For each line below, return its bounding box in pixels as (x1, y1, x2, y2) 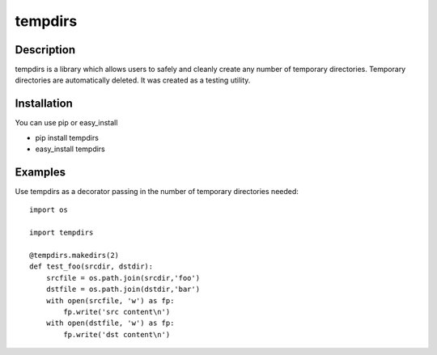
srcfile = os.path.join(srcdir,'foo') (45, 273, 201, 282)
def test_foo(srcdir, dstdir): (29, 262, 154, 271)
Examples (15, 165, 66, 179)
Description (15, 43, 76, 57)
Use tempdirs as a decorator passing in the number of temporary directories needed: (15, 187, 299, 197)
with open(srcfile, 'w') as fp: (45, 296, 175, 305)
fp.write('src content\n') (63, 307, 171, 316)
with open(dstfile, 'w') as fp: (45, 319, 175, 328)
